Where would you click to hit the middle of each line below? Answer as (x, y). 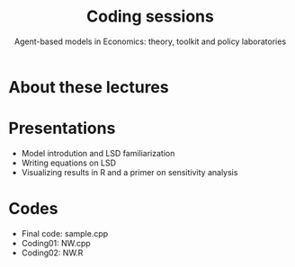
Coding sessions (150, 17)
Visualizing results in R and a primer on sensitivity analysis (130, 172)
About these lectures (89, 87)
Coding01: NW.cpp (56, 243)
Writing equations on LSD (69, 163)
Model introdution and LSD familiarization (98, 153)
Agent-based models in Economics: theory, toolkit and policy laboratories (150, 41)
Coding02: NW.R (52, 253)
